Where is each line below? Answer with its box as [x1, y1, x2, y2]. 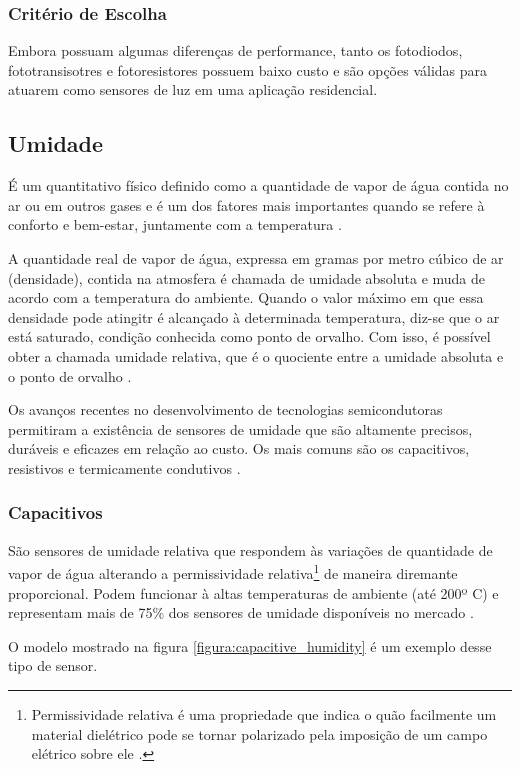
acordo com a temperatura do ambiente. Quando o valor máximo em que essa [8, 287, 484, 308]
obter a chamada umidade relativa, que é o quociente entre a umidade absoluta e [8, 345, 504, 366]
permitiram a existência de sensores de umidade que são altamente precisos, [8, 418, 473, 439]
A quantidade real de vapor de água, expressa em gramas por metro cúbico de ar [8, 247, 504, 268]
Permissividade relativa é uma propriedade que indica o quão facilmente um [31, 703, 497, 724]
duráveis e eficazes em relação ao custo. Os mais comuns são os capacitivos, [8, 438, 470, 459]
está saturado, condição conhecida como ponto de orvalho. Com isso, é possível [8, 326, 491, 347]
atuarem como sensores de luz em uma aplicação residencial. [8, 79, 378, 100]
